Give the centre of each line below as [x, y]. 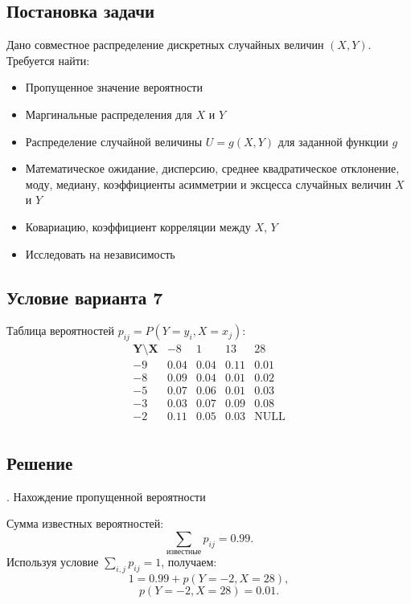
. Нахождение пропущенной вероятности [106, 496]
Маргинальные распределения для [109, 114]
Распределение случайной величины [114, 141]
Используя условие [53, 562]
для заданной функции [333, 141]
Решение [40, 462]
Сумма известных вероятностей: [85, 523]
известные [184, 552]
